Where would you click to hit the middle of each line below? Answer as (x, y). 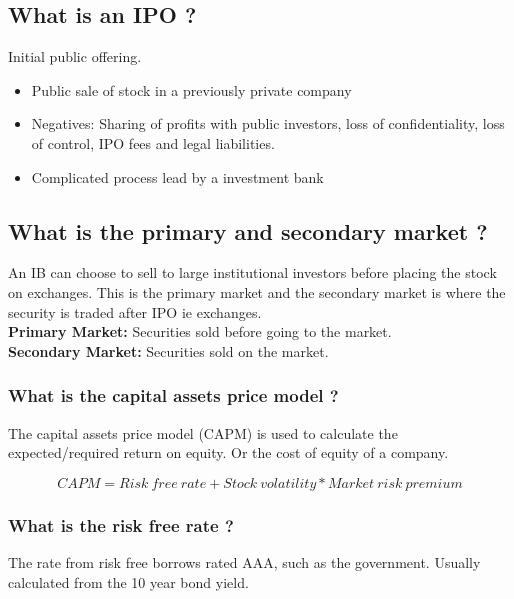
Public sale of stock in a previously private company (191, 89)
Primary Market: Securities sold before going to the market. (200, 331)
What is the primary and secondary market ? (248, 230)
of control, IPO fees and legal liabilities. (153, 142)
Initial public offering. (75, 56)
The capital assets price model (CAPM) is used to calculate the (203, 432)
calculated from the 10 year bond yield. (128, 581)
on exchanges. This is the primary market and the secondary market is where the (257, 291)
